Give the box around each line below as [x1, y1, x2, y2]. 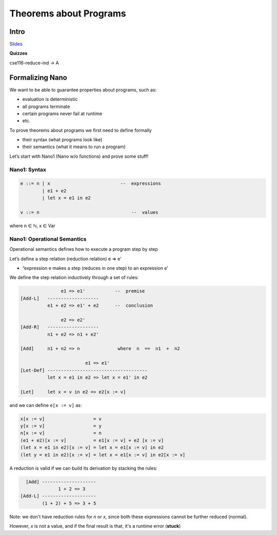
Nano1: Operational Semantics [9, 235, 87, 243]
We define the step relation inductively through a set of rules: [9, 274, 139, 281]
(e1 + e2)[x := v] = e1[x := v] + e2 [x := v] [20, 437, 164, 443]
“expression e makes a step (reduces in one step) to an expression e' [22, 265, 169, 271]
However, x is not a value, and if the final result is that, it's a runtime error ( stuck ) [9, 523, 181, 529]
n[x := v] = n [20, 430, 102, 436]
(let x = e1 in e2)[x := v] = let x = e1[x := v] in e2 [20, 445, 164, 451]
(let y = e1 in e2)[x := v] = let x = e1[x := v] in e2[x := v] [20, 452, 186, 457]
